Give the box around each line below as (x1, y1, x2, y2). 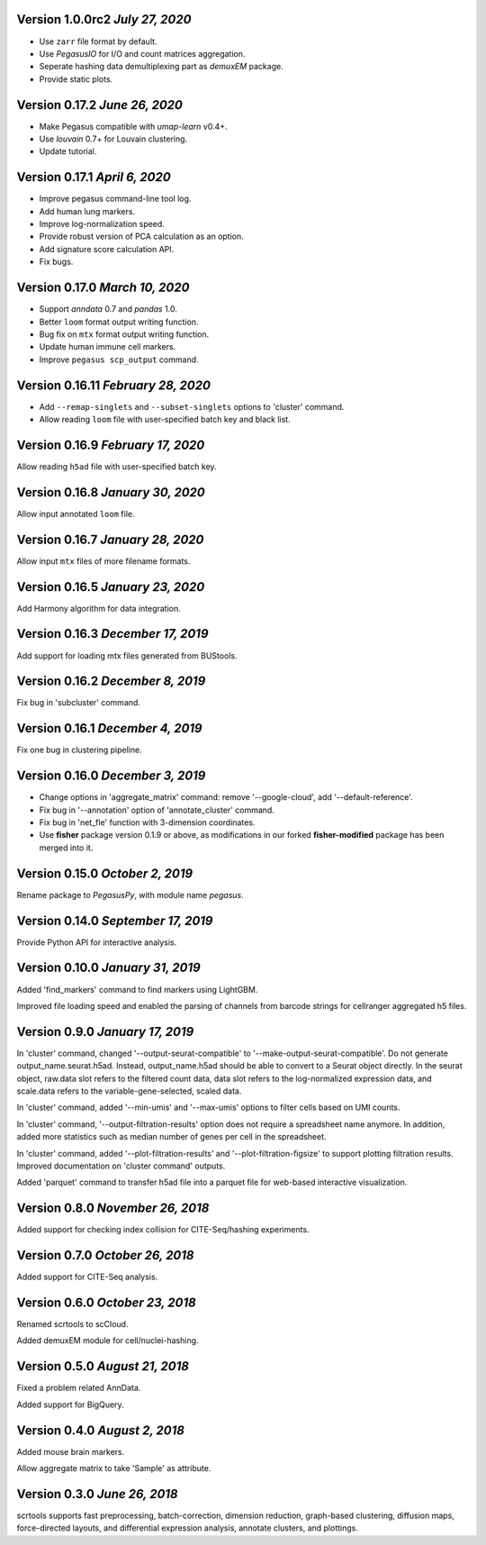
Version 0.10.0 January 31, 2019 (16, 960, 202, 976)
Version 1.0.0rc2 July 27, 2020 (16, 12, 192, 27)
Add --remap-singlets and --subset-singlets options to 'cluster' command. (39, 401, 345, 412)
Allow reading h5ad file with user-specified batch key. (16, 460, 217, 472)
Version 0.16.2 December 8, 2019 (16, 674, 206, 689)
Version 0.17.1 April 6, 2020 (16, 169, 171, 185)
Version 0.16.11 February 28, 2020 (16, 377, 211, 393)
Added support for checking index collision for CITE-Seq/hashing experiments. (16, 1224, 310, 1235)
